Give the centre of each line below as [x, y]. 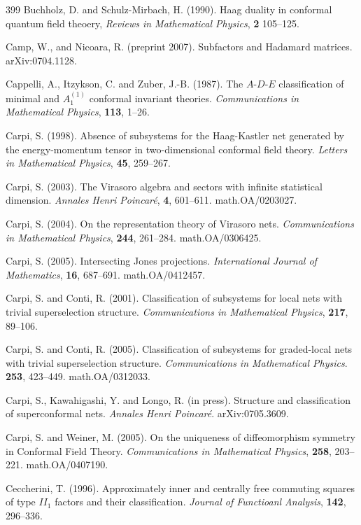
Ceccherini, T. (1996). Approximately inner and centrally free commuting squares [180, 488]
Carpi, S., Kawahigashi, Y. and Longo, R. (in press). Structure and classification [178, 399]
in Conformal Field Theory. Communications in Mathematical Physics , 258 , [169, 450]
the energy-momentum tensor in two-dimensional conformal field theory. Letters [177, 149]
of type [21, 502]
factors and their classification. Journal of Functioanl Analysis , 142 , [200, 502]
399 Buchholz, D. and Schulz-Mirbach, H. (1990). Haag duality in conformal [169, 9]
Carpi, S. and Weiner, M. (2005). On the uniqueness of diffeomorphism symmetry [180, 437]
